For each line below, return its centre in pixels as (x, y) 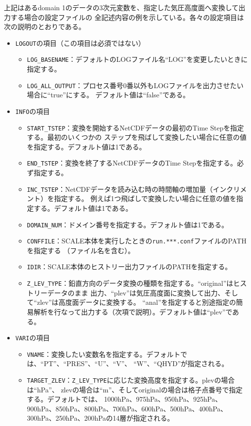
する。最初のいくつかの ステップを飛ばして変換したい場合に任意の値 (137, 137)
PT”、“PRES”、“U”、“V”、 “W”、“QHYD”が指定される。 (136, 363)
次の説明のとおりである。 (45, 27)
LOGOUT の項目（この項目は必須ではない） (80, 43)
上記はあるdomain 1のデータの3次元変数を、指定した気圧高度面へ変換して (121, 7)
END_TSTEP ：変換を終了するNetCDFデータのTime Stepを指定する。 (132, 163)
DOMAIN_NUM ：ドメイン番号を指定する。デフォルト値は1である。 (128, 224)
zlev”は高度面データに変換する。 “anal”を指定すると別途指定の (137, 302)
